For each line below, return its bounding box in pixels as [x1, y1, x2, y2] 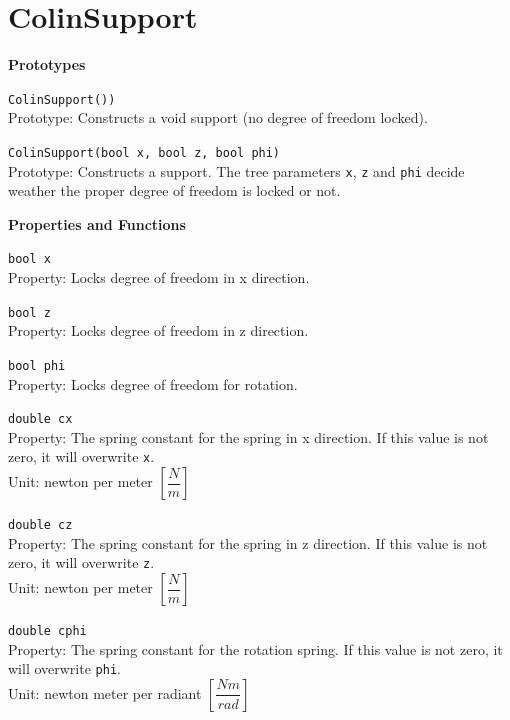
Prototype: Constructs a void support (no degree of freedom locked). [8, 107, 428, 128]
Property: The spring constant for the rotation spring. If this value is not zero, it [8, 638, 503, 659]
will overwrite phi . [8, 658, 121, 679]
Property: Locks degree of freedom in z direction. [8, 320, 309, 341]
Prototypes [8, 54, 86, 75]
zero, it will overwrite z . [8, 552, 155, 573]
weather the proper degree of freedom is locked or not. [8, 180, 341, 201]
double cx [8, 412, 73, 427]
